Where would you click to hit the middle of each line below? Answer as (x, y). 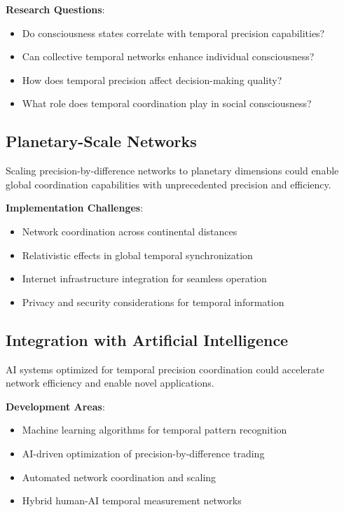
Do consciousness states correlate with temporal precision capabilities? (173, 33)
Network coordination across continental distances (130, 231)
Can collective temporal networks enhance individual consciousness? (168, 56)
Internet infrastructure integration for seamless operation (144, 278)
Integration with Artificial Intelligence (147, 339)
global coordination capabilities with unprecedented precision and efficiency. (168, 184)
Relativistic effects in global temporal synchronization (137, 255)
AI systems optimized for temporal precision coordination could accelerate (165, 369)
